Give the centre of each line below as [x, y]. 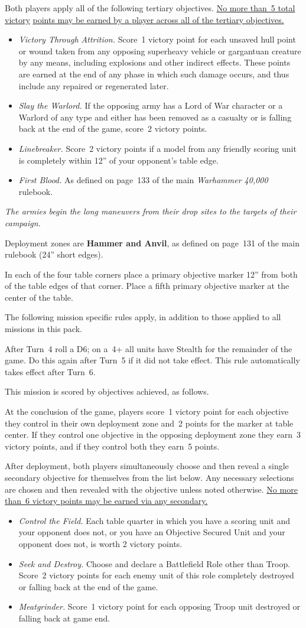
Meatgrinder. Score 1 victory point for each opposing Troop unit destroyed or [159, 606]
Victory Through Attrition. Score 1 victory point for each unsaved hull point [157, 39]
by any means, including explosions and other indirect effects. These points [154, 62]
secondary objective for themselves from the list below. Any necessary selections [149, 477]
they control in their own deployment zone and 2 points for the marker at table [149, 423]
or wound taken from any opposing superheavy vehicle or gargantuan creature [160, 51]
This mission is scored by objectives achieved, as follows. [107, 391]
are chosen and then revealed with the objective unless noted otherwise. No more [151, 489]
